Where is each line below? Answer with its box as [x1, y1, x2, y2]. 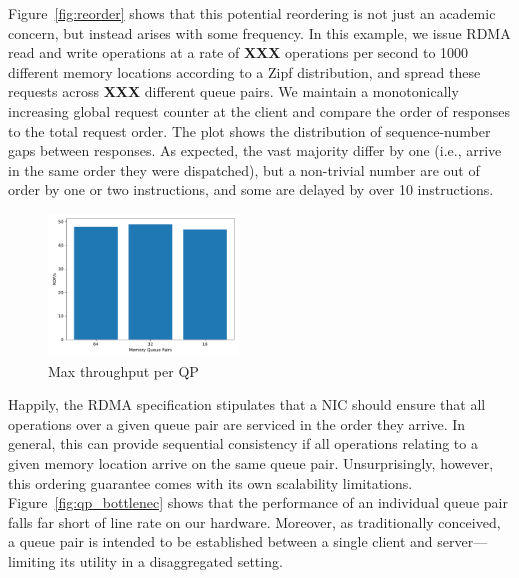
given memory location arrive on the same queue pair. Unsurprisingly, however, [8, 453, 494, 473]
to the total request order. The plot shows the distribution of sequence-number [8, 120, 491, 141]
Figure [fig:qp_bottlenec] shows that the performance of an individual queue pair [8, 492, 508, 513]
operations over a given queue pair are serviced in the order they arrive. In [8, 413, 466, 434]
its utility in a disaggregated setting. [60, 550, 283, 571]
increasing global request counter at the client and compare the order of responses [8, 100, 510, 121]
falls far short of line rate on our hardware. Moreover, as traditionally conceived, [8, 511, 501, 532]
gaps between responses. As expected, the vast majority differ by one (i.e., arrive [8, 140, 502, 161]
